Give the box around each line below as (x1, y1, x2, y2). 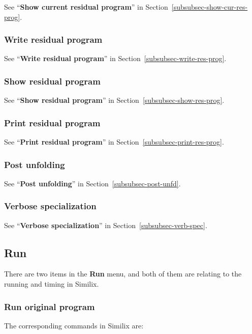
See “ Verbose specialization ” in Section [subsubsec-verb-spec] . (4, 219, 207, 230)
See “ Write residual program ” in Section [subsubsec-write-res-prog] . (4, 53, 227, 64)
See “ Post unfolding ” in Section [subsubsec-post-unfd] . (4, 178, 181, 188)
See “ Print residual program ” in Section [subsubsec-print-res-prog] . (4, 136, 224, 147)
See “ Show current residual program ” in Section (4, 2, 168, 12)
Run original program (4, 300, 95, 313)
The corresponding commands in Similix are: (4, 320, 144, 330)
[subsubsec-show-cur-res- (171, 2, 248, 12)
